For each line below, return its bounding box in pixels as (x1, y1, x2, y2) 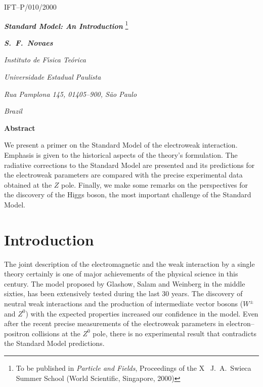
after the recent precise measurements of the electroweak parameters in (4, 318, 224, 329)
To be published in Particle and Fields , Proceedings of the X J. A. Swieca (16, 363, 251, 373)
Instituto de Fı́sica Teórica (4, 54, 86, 65)
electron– (226, 318, 254, 329)
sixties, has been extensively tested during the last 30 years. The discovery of (4, 288, 243, 299)
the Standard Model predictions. (4, 338, 105, 348)
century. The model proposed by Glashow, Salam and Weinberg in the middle (4, 278, 245, 289)
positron (4, 328, 30, 338)
